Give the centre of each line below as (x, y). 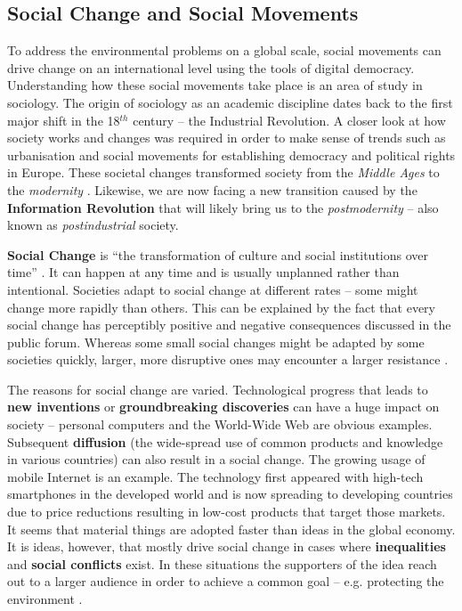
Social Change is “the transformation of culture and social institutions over (218, 254)
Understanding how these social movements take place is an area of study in (215, 85)
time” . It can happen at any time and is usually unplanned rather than (203, 272)
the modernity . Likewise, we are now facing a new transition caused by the (212, 189)
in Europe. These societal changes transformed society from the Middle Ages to (223, 172)
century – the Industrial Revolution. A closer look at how (289, 120)
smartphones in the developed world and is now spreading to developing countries (230, 494)
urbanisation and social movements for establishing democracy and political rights (231, 155)
